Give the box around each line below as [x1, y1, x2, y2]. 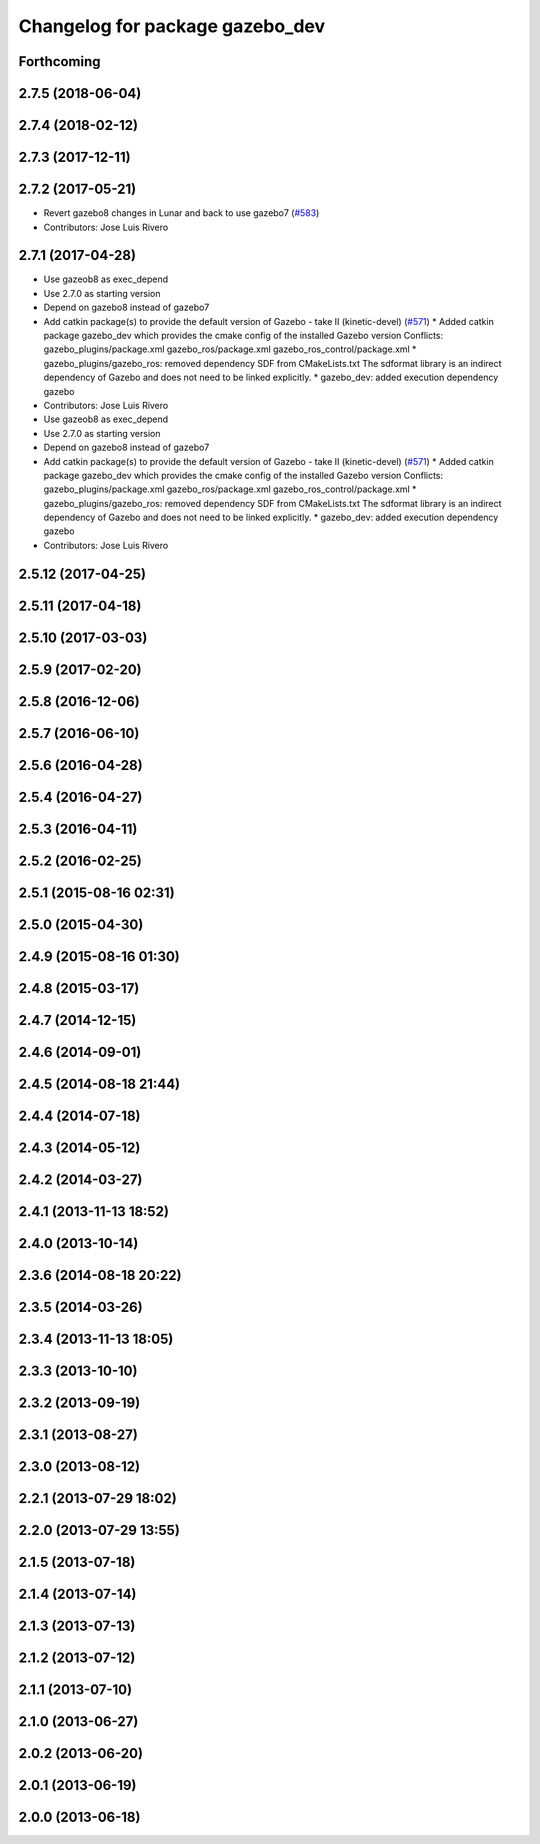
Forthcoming [18, 53, 101, 70]
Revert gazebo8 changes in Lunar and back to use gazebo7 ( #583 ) [43, 207, 320, 219]
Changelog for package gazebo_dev [18, 15, 326, 37]
